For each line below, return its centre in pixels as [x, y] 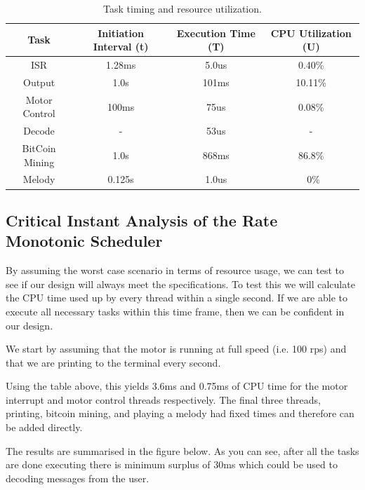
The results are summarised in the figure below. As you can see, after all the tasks [182, 450]
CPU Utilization [311, 33]
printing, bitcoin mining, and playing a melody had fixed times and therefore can [180, 413]
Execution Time [216, 33]
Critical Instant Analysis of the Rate [142, 220]
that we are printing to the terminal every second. [113, 362]
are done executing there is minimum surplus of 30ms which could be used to [172, 464]
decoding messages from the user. [78, 478]
